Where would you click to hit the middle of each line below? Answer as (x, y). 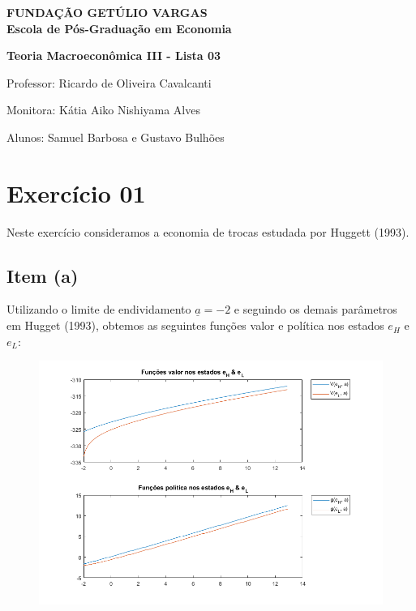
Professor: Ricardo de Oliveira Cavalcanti (109, 82)
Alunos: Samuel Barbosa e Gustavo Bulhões (116, 137)
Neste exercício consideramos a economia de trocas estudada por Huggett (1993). (208, 231)
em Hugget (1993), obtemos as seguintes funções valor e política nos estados (195, 325)
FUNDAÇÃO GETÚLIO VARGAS (107, 12)
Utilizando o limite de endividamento (99, 309)
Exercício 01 (76, 192)
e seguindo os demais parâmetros (315, 309)
